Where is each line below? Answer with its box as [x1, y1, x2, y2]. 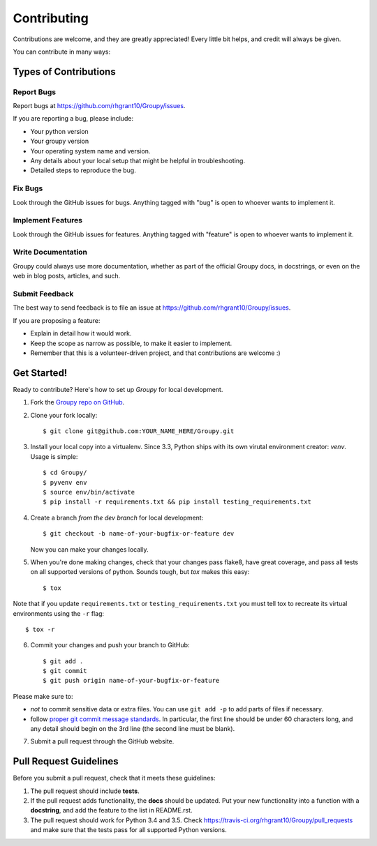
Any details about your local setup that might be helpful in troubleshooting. [30, 157, 246, 165]
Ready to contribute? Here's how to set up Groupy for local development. [13, 385, 223, 393]
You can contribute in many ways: [13, 47, 111, 56]
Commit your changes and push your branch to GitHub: [30, 641, 190, 649]
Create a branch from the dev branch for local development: [30, 513, 204, 522]
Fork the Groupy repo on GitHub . [30, 398, 125, 407]
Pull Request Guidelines [13, 755, 119, 767]
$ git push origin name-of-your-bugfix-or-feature [43, 677, 220, 685]
